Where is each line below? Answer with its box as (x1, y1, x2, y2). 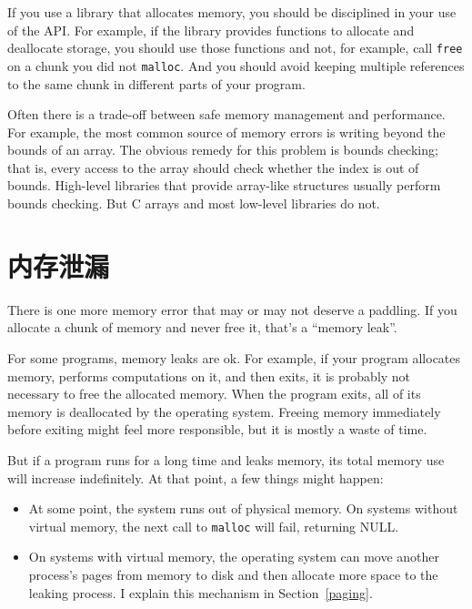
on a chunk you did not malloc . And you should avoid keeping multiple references (7, 56, 465, 75)
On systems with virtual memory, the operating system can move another (28, 547, 440, 566)
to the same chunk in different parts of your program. (7, 74, 306, 93)
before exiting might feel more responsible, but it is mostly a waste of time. (7, 420, 427, 439)
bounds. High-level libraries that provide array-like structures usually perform (7, 176, 441, 195)
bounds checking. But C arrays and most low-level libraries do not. (7, 194, 380, 213)
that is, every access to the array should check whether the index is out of (7, 157, 419, 177)
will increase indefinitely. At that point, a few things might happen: (7, 468, 384, 487)
